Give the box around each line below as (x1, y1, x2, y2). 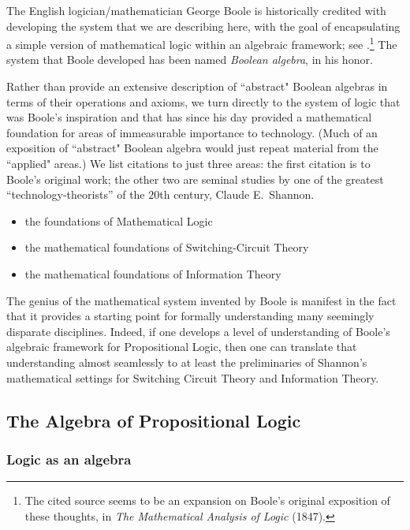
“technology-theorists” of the (6, 186, 145, 203)
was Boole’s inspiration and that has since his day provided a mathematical (6, 109, 372, 125)
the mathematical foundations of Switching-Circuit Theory (24, 239, 309, 256)
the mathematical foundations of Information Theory (24, 265, 281, 282)
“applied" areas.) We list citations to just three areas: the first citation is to (6, 155, 371, 171)
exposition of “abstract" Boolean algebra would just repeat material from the (6, 140, 378, 156)
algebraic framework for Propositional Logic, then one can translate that (6, 338, 357, 355)
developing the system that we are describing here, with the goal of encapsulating (6, 17, 401, 34)
